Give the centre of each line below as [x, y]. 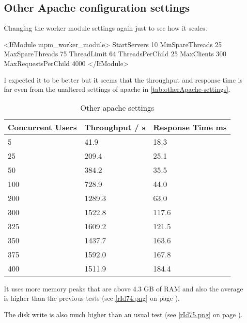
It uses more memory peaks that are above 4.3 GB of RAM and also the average [123, 288]
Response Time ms [190, 127]
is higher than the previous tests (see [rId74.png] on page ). [92, 298]
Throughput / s [115, 127]
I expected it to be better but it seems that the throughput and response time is [123, 79]
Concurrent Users [42, 127]
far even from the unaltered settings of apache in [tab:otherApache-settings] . [117, 89]
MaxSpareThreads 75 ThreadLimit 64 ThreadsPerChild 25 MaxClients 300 [115, 54]
